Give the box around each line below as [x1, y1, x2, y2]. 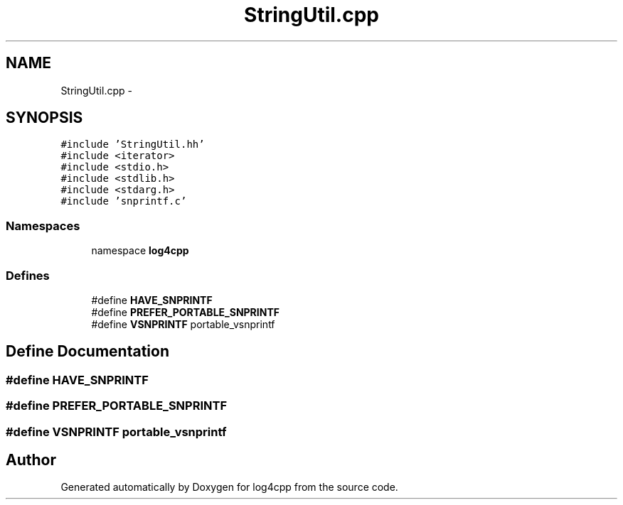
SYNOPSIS [6, 109, 83, 127]
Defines [6, 268, 50, 283]
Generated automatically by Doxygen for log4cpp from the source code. [60, 481, 398, 494]
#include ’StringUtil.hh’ [60, 139, 205, 151]
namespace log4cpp [91, 244, 189, 257]
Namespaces [6, 218, 80, 233]
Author [6, 450, 56, 469]
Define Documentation [6, 342, 169, 361]
